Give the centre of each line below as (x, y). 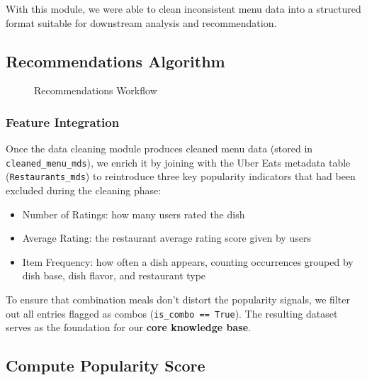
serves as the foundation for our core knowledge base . (128, 327)
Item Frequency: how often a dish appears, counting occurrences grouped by (188, 261)
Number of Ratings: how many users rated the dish (134, 214)
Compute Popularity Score (106, 365)
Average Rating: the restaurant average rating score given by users (166, 238)
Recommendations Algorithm (115, 61)
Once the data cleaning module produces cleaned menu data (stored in (159, 149)
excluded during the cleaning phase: (84, 190)
